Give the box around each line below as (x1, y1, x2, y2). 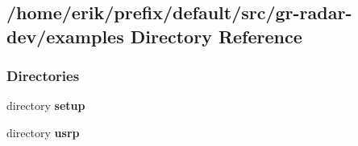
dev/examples (6, 23, 124, 48)
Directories (6, 66, 80, 86)
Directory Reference (130, 23, 302, 48)
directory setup (6, 97, 85, 114)
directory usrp (6, 124, 80, 140)
